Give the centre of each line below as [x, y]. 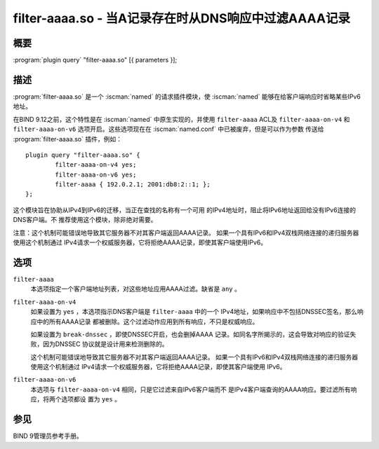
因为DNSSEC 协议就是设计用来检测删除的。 [105, 344]
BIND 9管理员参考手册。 [48, 436]
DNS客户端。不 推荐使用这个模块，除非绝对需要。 [85, 220]
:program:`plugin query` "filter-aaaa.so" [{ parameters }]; [95, 60]
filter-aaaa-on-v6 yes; [96, 174]
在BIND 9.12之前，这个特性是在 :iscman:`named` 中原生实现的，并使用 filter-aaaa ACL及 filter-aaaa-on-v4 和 [181, 119]
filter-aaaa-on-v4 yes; [96, 165]
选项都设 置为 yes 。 [91, 399]
